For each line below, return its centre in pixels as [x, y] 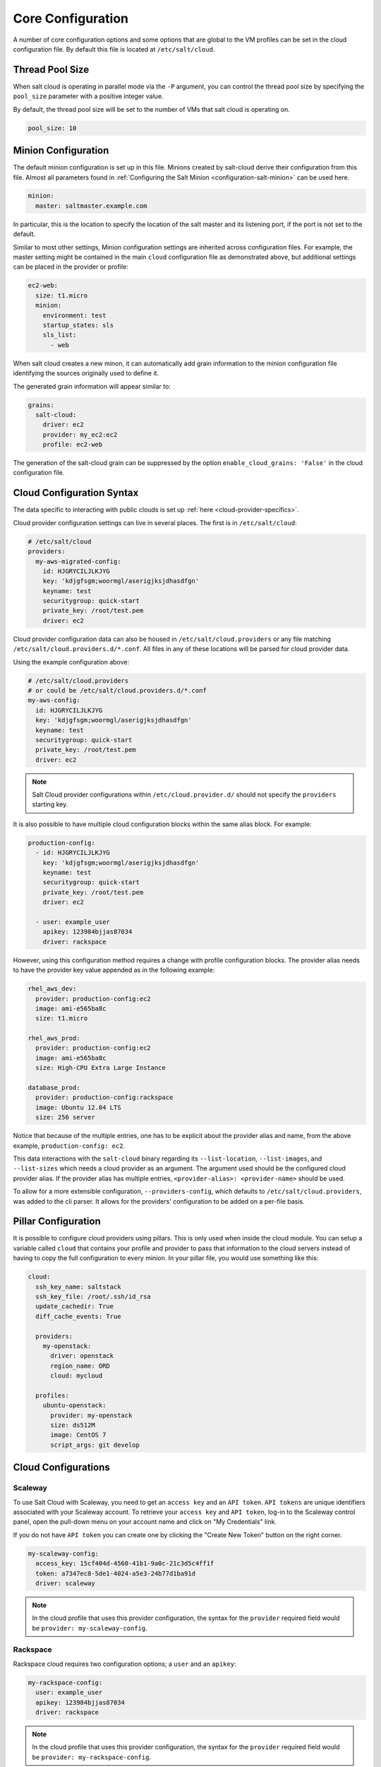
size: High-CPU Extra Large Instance [101, 1068]
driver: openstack [82, 1356]
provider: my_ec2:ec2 [80, 434]
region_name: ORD [80, 1366]
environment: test [74, 315]
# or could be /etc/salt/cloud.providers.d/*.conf [117, 690]
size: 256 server [65, 1117]
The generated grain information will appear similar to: [92, 386]
